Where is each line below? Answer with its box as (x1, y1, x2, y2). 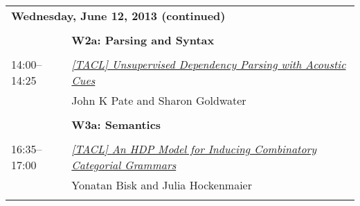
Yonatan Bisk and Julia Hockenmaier (71, 177, 252, 193)
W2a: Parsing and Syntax (71, 32, 215, 48)
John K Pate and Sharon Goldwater (71, 92, 246, 108)
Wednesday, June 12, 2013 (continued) (11, 8, 226, 24)
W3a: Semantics (71, 117, 161, 132)
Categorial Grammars (71, 157, 177, 173)
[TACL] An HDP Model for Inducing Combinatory (71, 141, 317, 157)
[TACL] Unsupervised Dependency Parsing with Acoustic (71, 56, 346, 72)
